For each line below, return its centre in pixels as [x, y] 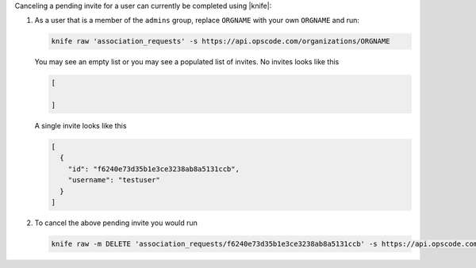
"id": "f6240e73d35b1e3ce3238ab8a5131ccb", [154, 169]
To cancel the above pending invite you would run [116, 223]
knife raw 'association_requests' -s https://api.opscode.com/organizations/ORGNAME [221, 41]
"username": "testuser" [114, 180]
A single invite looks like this [81, 126]
